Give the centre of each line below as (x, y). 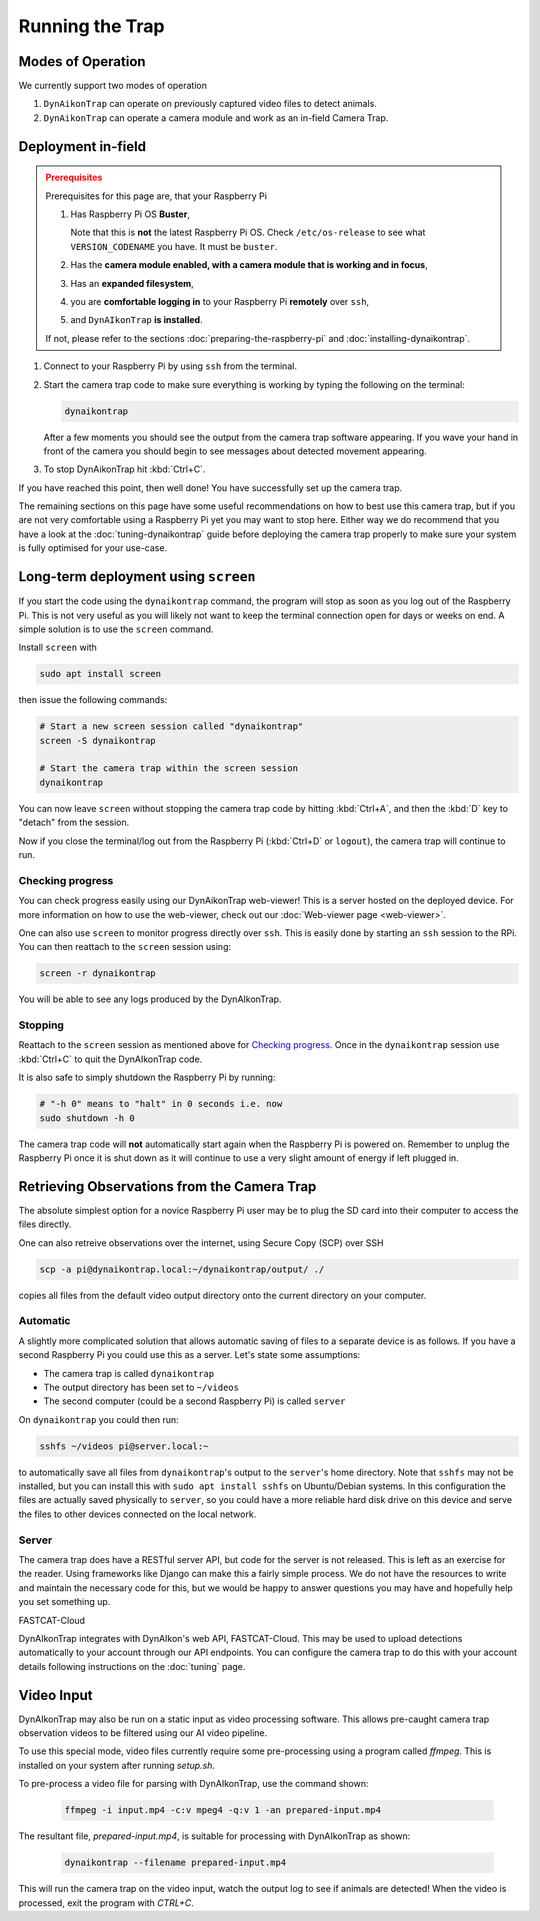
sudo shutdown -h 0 (87, 1118)
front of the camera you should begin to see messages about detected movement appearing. (235, 451)
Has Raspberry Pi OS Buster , (130, 214)
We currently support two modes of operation (112, 86)
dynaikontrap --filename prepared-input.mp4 (175, 1863)
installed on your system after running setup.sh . (116, 1765)
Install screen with (57, 647)
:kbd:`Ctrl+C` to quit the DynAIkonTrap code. (110, 1059)
